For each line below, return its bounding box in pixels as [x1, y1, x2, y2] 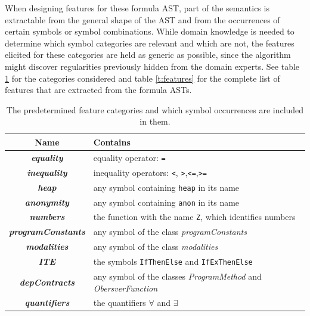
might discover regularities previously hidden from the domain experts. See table [5, 60, 300, 72]
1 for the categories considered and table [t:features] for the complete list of [5, 72, 280, 84]
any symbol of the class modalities [93, 240, 218, 253]
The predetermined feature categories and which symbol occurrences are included [6, 103, 304, 116]
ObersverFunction [93, 281, 157, 294]
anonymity [24, 196, 69, 208]
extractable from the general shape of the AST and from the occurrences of [5, 13, 280, 26]
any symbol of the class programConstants [93, 225, 247, 238]
